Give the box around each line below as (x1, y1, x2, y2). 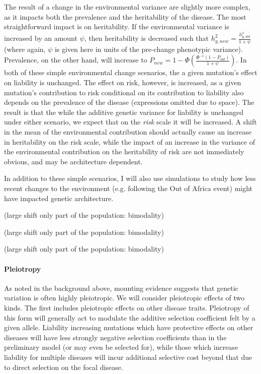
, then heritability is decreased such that (84, 33, 209, 43)
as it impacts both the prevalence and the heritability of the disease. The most (4, 11, 246, 22)
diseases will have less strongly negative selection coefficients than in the (4, 332, 227, 342)
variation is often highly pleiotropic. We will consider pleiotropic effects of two (4, 292, 245, 303)
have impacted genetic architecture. (4, 193, 114, 203)
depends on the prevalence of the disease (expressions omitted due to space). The (4, 97, 254, 107)
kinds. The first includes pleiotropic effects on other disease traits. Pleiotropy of (4, 302, 249, 313)
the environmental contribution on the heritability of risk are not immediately (4, 146, 244, 157)
